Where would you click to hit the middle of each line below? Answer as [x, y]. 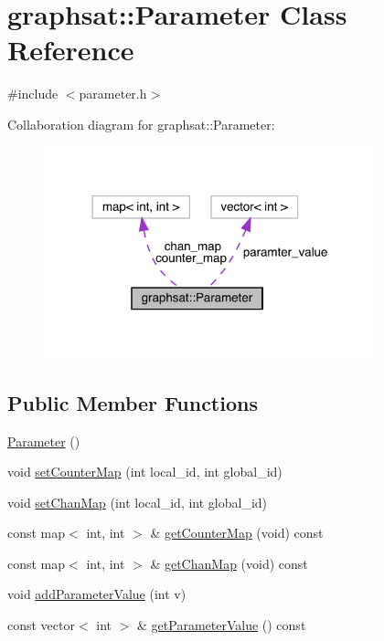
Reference [71, 50]
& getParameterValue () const [222, 625]
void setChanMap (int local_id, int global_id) [138, 502]
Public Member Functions [133, 402]
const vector [41, 625]
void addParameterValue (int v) [97, 594]
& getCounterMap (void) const [237, 533]
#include [33, 94]
